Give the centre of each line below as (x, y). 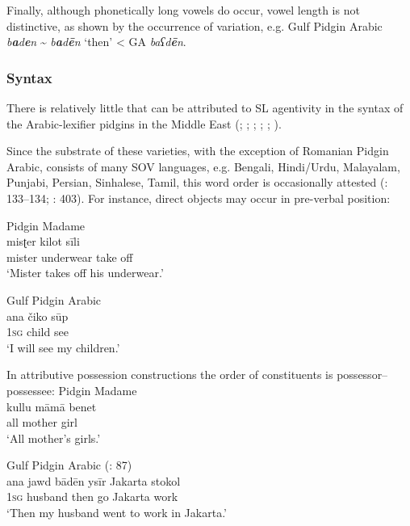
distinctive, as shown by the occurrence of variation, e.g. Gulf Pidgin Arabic (195, 25)
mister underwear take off (70, 257)
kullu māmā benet (52, 406)
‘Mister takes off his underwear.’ (85, 273)
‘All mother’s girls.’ (54, 438)
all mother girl (42, 422)
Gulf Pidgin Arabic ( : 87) (69, 465)
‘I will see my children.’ (63, 347)
